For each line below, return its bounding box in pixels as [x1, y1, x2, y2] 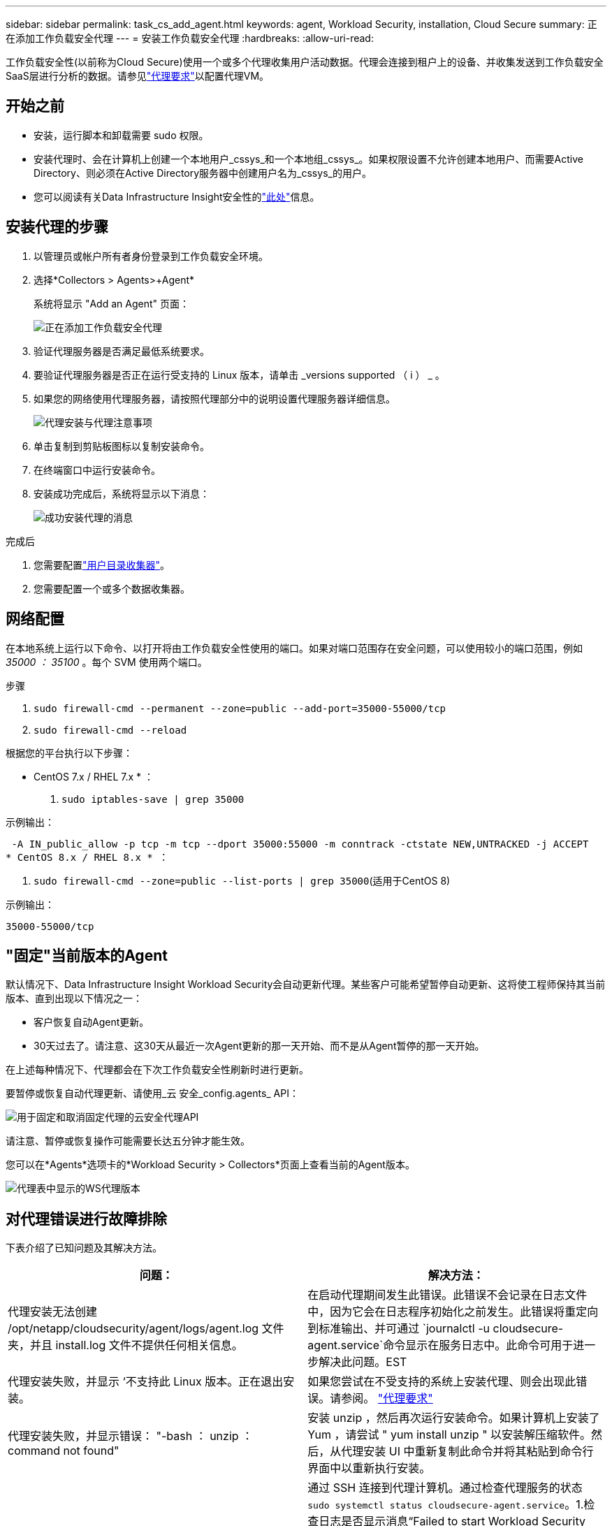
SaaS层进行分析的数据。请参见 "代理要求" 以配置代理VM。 [6, 70, 270, 82]
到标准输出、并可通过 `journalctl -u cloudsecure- [307, 1321, 564, 1336]
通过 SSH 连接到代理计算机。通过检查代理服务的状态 [307, 1481, 583, 1495]
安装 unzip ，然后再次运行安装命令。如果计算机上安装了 [307, 1411, 600, 1425]
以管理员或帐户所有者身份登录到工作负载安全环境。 [34, 249, 268, 262]
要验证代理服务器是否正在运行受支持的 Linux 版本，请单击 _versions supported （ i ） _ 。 [34, 368, 445, 381]
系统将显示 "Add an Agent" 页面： [34, 297, 189, 310]
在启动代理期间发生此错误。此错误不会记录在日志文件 [307, 1288, 588, 1302]
